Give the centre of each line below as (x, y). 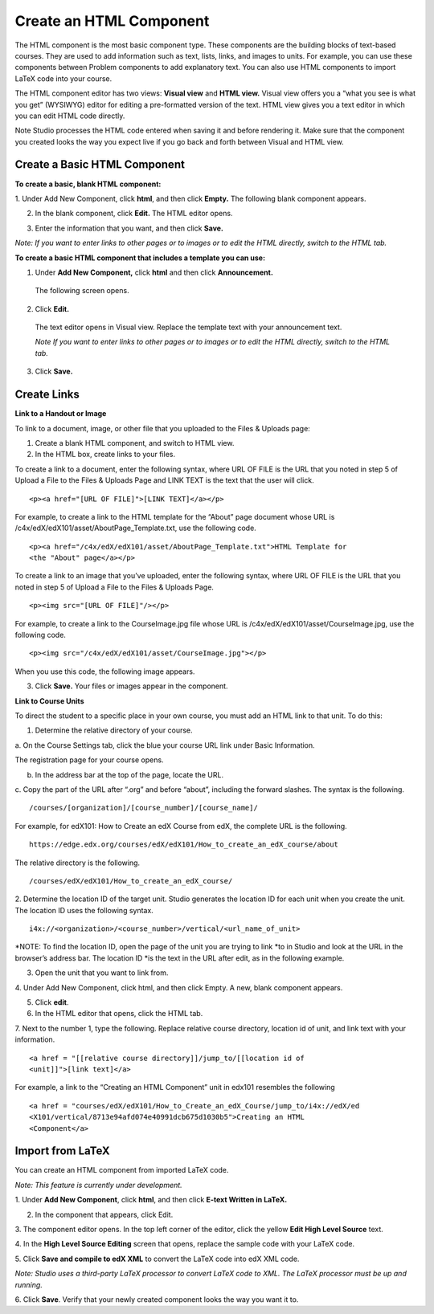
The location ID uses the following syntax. (84, 910)
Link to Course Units (49, 701)
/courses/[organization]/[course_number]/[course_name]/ (144, 808)
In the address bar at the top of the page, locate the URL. (129, 774)
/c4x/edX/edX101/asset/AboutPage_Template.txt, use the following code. (135, 528)
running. (29, 1284)
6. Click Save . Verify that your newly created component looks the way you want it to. (157, 1299)
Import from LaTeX (62, 1151)
